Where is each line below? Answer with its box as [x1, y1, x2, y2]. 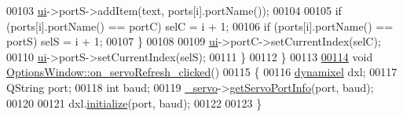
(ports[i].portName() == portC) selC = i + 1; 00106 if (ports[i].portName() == [6, 17, 394, 34]
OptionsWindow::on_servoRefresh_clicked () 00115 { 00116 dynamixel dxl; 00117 [6, 64, 398, 80]
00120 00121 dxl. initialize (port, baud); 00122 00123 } [6, 94, 262, 111]
